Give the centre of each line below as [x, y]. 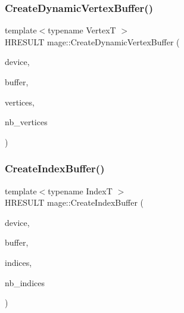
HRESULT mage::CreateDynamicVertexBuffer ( [92, 41]
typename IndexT [80, 190]
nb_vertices [26, 122]
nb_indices [25, 282]
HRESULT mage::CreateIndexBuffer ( [74, 202]
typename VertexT [82, 30]
